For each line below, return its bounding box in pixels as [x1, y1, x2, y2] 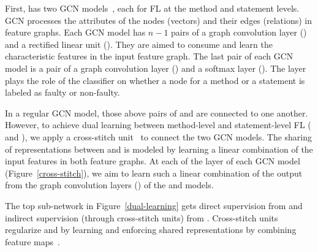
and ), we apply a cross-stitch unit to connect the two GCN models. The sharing [5, 130, 312, 143]
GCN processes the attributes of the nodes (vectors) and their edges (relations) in [5, 13, 312, 26]
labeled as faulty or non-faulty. [5, 86, 120, 99]
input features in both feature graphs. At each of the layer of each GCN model [5, 155, 300, 167]
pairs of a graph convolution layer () [171, 26, 307, 39]
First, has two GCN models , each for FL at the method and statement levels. [5, 2, 300, 14]
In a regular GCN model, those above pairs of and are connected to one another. [5, 106, 308, 119]
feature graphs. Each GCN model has [5, 26, 146, 39]
